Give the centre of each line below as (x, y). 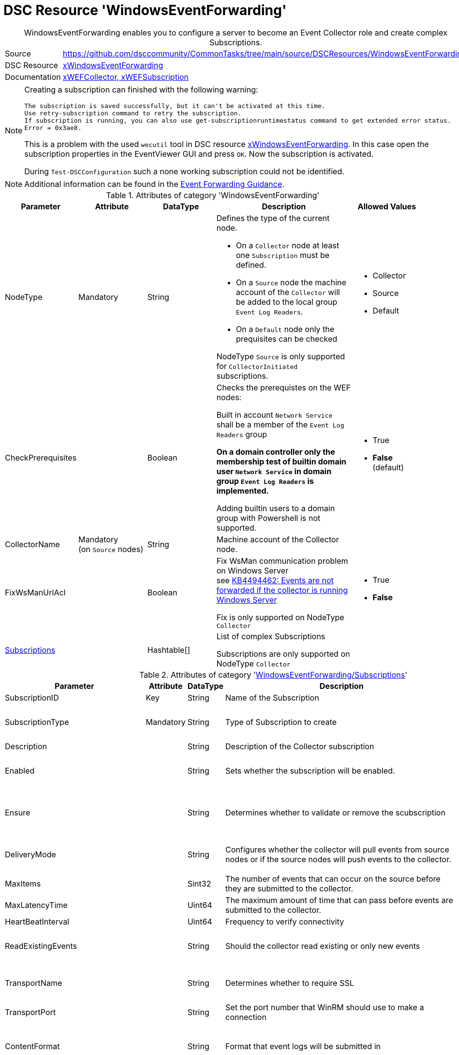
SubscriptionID (32, 697)
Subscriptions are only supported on (283, 654)
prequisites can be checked (286, 339)
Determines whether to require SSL (290, 983)
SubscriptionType (37, 722)
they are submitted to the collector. (289, 888)
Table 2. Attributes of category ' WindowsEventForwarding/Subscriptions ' (273, 675)
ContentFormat (32, 1046)
